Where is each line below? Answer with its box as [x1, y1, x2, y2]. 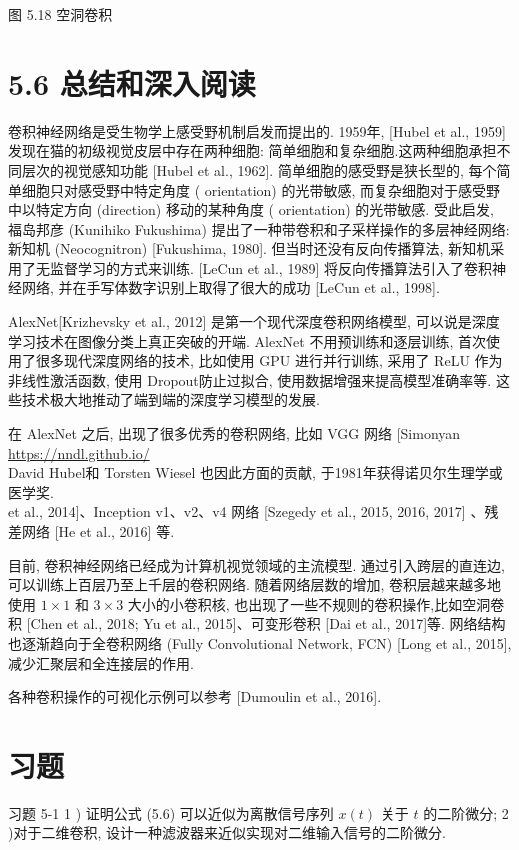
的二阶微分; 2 [423, 802, 509, 823]
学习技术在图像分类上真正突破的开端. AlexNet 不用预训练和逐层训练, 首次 [8, 330, 486, 351]
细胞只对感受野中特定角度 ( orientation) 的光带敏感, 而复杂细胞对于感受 [21, 179, 486, 200]
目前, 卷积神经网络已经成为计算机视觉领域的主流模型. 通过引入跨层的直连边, [8, 554, 505, 575]
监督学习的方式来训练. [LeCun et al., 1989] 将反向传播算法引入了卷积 [49, 257, 492, 278]
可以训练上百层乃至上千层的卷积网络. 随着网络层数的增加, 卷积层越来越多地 [8, 574, 502, 595]
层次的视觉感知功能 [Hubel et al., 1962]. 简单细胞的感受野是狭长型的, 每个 [21, 159, 497, 180]
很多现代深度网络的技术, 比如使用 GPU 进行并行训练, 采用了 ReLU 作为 [35, 350, 503, 371]
